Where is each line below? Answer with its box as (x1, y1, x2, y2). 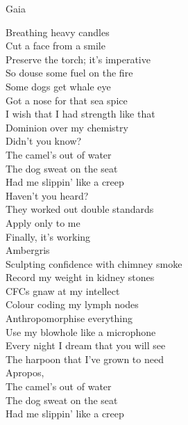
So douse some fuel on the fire (6, 65, 133, 80)
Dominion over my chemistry (6, 120, 128, 134)
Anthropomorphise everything (6, 311, 133, 326)
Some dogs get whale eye (6, 79, 111, 93)
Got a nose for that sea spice (6, 93, 128, 107)
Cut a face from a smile (6, 38, 105, 53)
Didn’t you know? (6, 134, 82, 148)
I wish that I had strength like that (6, 106, 155, 121)
